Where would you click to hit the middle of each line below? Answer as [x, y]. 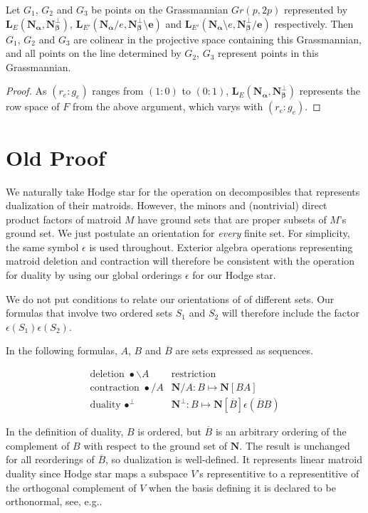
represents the [330, 91]
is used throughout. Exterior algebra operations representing [221, 247]
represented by [316, 9]
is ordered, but [169, 432]
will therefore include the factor [290, 313]
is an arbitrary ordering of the [281, 432]
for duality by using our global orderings [94, 275]
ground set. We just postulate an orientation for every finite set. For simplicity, [178, 233]
